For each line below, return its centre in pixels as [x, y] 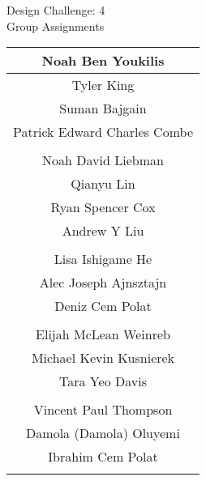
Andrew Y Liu [103, 231]
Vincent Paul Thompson [103, 410]
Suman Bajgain [103, 109]
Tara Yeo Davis [103, 381]
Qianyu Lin [103, 184]
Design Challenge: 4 [56, 10]
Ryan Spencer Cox [103, 207]
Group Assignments [56, 26]
